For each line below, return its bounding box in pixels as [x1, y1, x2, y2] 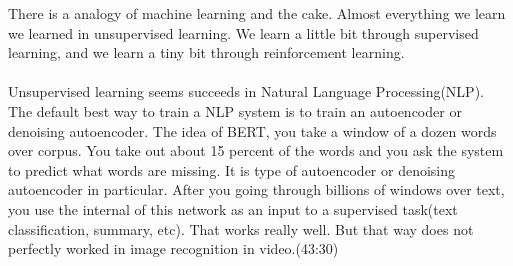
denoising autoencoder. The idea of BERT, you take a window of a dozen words [8, 120, 497, 141]
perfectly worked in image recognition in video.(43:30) [8, 238, 339, 259]
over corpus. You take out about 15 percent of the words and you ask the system [8, 140, 504, 161]
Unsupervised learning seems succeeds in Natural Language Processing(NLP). [8, 81, 484, 102]
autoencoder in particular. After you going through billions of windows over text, [8, 179, 505, 200]
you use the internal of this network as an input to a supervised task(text [8, 198, 458, 219]
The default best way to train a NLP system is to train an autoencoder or [8, 100, 462, 121]
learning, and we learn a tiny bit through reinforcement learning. [8, 42, 405, 63]
